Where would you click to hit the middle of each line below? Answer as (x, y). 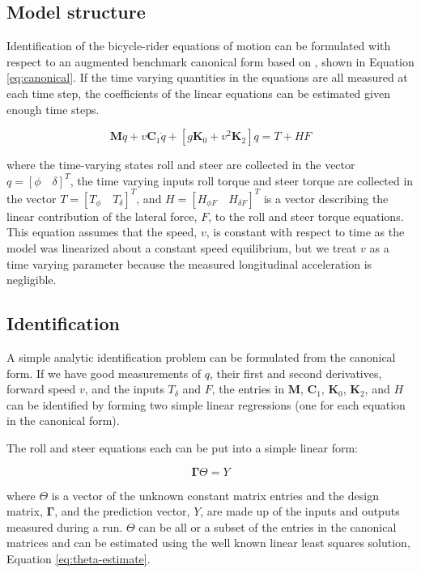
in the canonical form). (63, 420)
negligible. (32, 280)
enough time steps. (53, 109)
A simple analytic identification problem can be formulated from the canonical (201, 357)
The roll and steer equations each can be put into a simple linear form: (182, 448)
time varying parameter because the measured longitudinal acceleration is (189, 263)
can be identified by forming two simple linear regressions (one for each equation (206, 404)
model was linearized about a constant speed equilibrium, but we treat (182, 248)
